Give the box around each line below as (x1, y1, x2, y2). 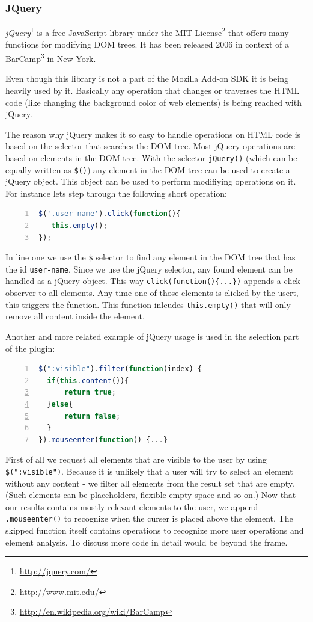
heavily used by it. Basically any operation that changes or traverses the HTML (5, 84, 300, 96)
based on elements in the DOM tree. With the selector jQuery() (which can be (5, 151, 297, 164)
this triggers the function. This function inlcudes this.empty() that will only (5, 298, 291, 310)
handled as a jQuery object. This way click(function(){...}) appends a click (5, 274, 300, 287)
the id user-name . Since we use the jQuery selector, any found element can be (5, 262, 293, 275)
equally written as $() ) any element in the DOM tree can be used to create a (5, 163, 290, 176)
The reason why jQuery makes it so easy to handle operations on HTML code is (5, 128, 301, 140)
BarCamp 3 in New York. (5, 51, 96, 64)
